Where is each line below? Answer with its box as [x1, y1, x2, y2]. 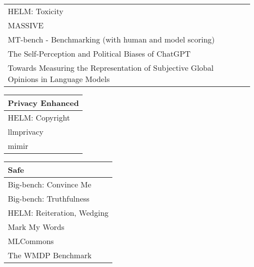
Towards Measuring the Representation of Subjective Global [8, 62, 214, 73]
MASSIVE [8, 20, 44, 31]
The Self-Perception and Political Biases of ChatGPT [8, 48, 191, 59]
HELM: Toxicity [8, 5, 63, 17]
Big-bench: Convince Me [8, 179, 91, 190]
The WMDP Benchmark [8, 249, 92, 261]
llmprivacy [8, 126, 43, 137]
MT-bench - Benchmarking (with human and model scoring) [8, 34, 215, 45]
